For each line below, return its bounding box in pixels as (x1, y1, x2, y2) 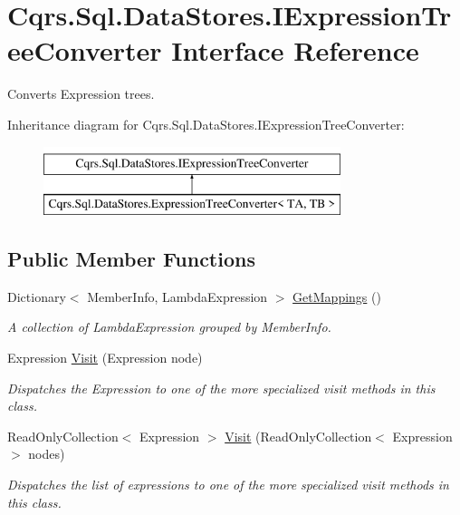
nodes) (28, 444, 65, 463)
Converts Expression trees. (7, 84, 155, 103)
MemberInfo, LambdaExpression (87, 287, 268, 306)
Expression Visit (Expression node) (7, 348, 203, 367)
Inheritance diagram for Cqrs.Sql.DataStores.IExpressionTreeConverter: (7, 114, 405, 133)
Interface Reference (171, 32, 419, 69)
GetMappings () (292, 287, 381, 306)
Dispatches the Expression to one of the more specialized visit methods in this (7, 378, 436, 397)
